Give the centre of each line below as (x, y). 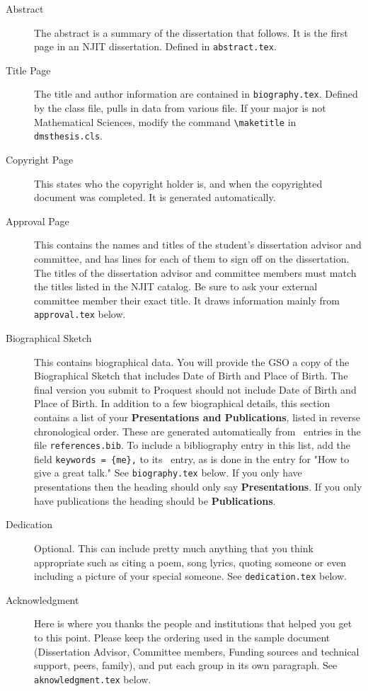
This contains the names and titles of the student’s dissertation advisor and (198, 245)
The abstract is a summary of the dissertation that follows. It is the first (191, 32)
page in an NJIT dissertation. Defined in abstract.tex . (155, 46)
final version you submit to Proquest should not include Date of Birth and (195, 389)
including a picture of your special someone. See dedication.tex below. (190, 576)
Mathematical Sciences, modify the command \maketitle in (165, 121)
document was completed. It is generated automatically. (155, 197)
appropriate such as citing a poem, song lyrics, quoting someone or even (190, 562)
